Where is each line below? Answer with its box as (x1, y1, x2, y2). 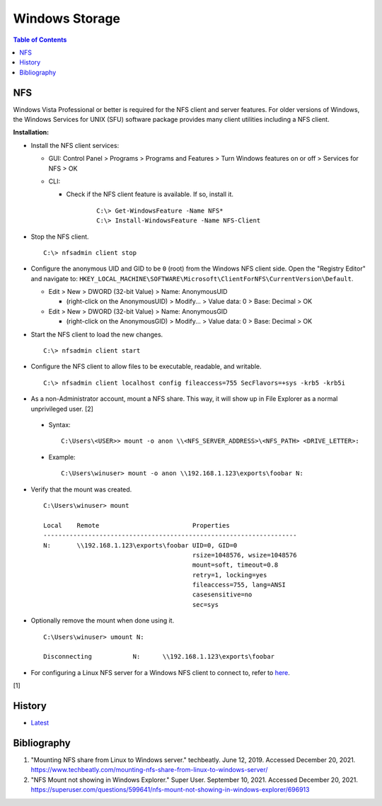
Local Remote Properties (43, 521, 230, 529)
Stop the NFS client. (30, 232, 89, 241)
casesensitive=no (192, 591, 253, 598)
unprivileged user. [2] (30, 404, 93, 413)
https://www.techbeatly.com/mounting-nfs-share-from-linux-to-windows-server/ (30, 766, 268, 774)
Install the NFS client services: (30, 141, 120, 149)
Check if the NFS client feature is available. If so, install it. (66, 190, 233, 198)
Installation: (13, 128, 50, 137)
